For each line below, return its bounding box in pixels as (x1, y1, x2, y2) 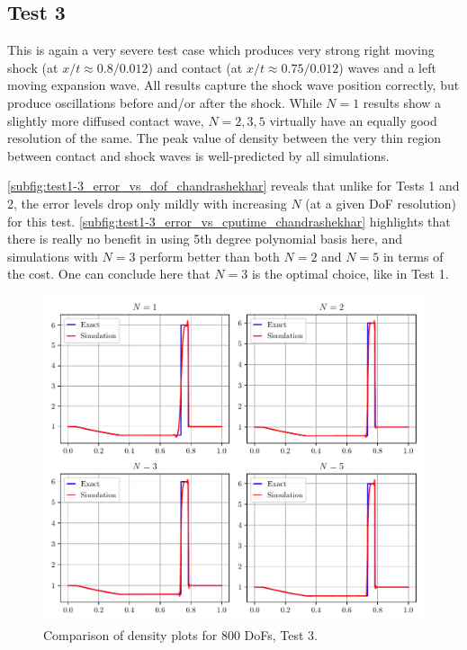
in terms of (382, 246, 444, 265)
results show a (363, 93, 442, 111)
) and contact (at (148, 58, 243, 76)
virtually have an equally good (269, 111, 437, 129)
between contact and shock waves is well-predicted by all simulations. (7, 146, 390, 165)
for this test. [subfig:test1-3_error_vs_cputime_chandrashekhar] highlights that (7, 211, 451, 230)
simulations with (7, 246, 98, 265)
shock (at (7, 58, 58, 76)
